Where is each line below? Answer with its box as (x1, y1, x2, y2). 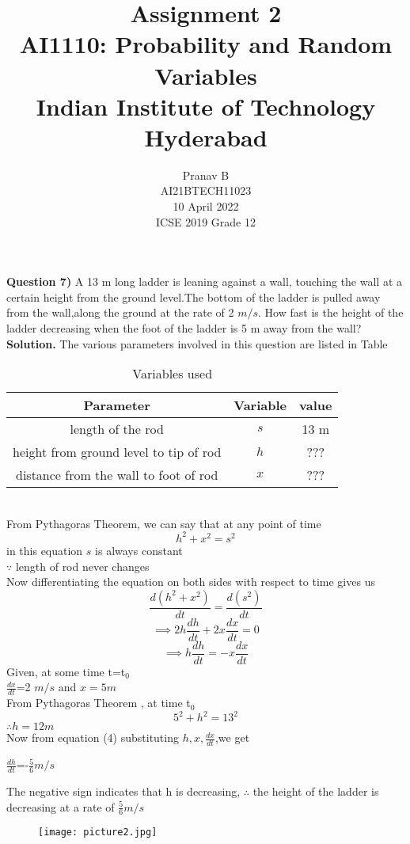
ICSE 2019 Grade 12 (156, 213, 256, 230)
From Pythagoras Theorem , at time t (6, 694, 191, 711)
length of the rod (70, 420, 164, 439)
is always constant (95, 542, 183, 558)
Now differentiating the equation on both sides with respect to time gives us (6, 573, 375, 590)
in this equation (6, 542, 83, 558)
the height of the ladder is (252, 783, 379, 800)
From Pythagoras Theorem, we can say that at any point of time (6, 515, 321, 531)
